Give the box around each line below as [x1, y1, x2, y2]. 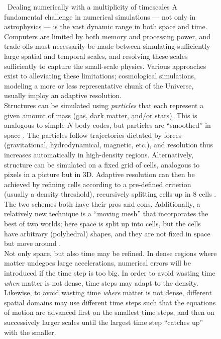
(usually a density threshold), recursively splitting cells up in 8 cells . [4, 189, 216, 199]
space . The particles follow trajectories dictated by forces [4, 129, 182, 140]
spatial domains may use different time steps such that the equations [4, 297, 216, 307]
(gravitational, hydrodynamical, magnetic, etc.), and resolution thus [4, 139, 213, 150]
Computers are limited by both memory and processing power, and [4, 31, 211, 41]
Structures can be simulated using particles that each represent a [4, 100, 204, 110]
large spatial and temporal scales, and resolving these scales [4, 50, 188, 61]
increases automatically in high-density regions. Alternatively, [4, 149, 193, 159]
